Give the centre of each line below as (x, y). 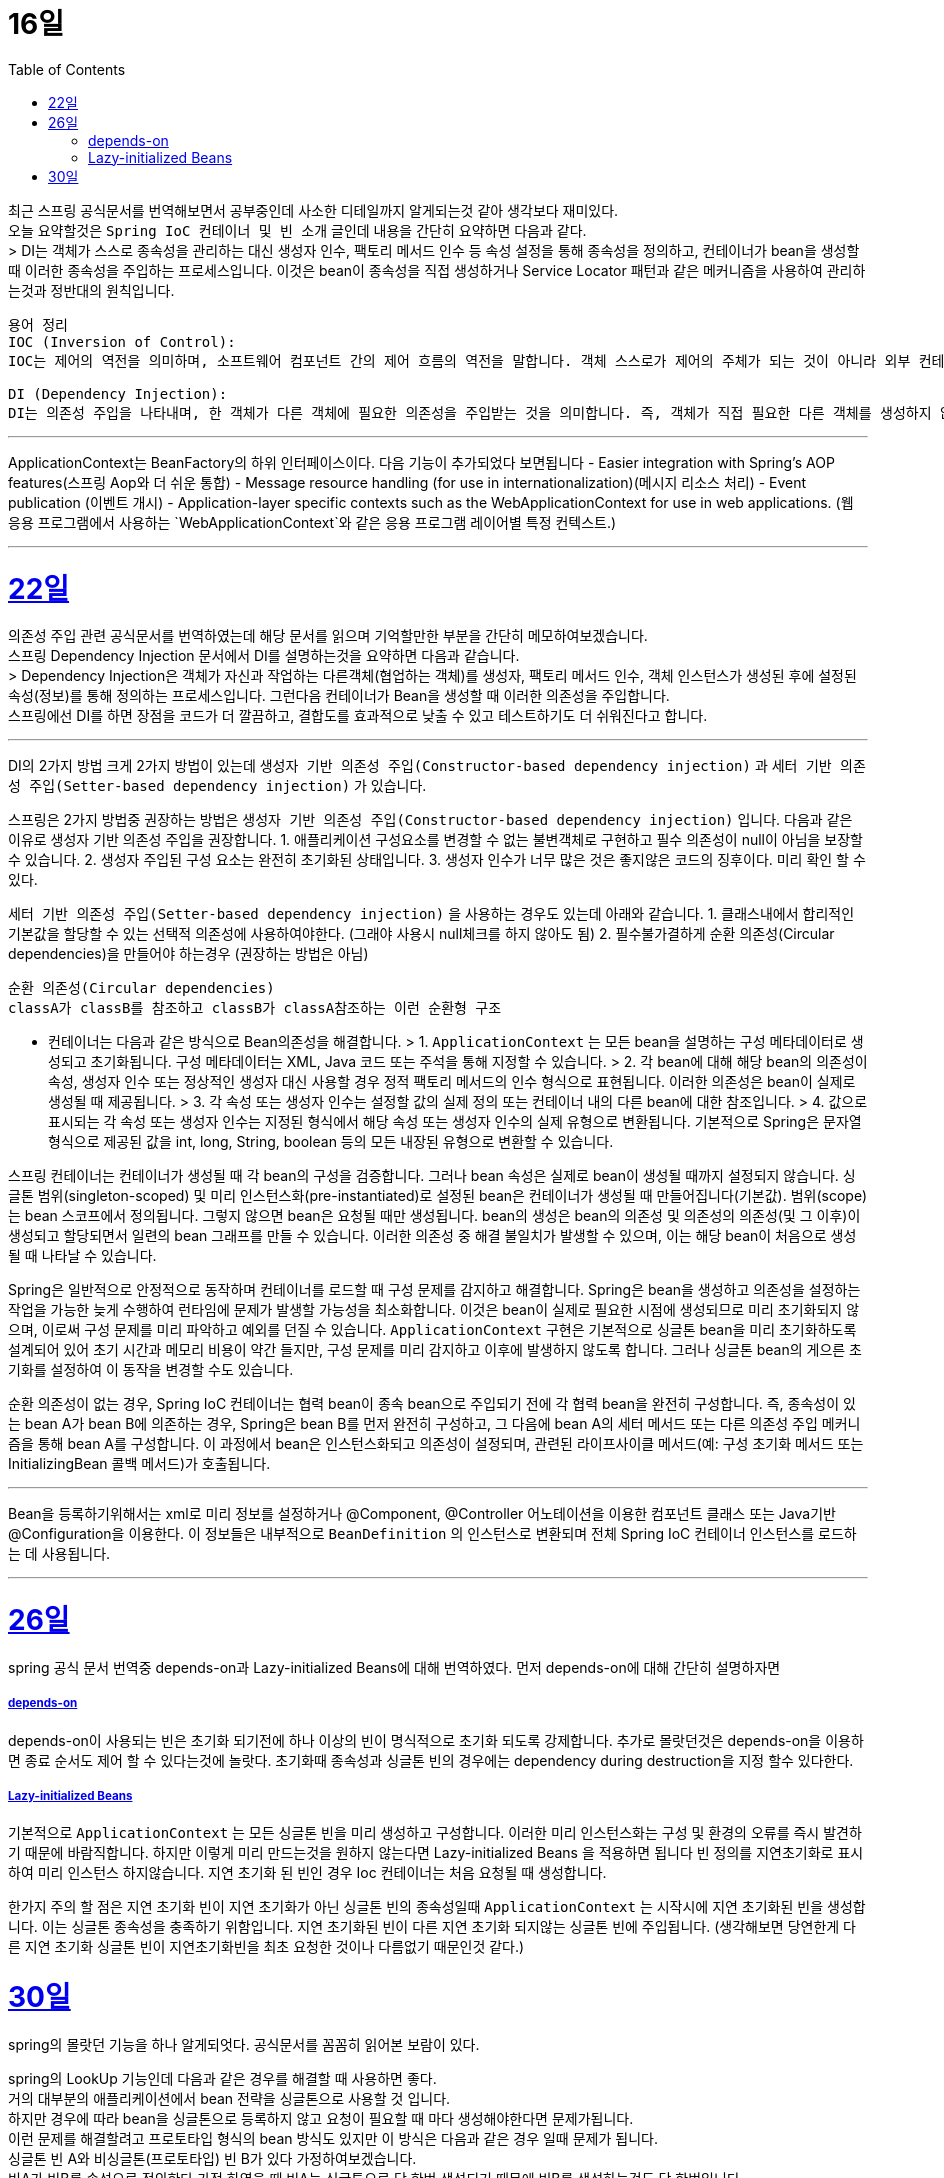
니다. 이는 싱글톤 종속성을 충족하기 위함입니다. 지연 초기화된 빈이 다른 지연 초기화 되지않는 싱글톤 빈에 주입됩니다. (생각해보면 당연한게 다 (432, 1927)
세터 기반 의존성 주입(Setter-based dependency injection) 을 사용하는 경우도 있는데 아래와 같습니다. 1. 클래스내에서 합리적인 (431, 914)
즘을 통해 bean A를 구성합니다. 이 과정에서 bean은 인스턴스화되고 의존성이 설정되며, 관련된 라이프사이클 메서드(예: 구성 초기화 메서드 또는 (436, 1444)
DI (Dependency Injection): (118, 393)
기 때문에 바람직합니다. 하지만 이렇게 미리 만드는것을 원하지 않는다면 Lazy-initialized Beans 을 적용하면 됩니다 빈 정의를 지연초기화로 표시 (436, 1853)
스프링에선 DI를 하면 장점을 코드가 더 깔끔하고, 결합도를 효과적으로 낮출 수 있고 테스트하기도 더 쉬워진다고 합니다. (358, 716)
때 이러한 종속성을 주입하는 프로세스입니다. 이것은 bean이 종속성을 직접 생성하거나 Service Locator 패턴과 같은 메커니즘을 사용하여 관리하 (437, 270)
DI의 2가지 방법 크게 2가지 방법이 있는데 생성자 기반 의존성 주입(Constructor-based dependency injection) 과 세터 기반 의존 (437, 766)
